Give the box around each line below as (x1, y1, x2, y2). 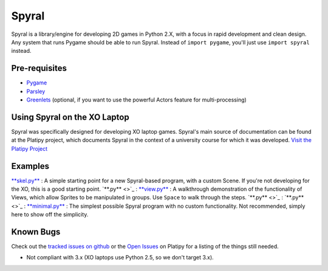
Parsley (26, 87, 46, 95)
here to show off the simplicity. (11, 211, 89, 218)
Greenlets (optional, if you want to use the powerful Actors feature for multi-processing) (26, 96, 247, 103)
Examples (11, 161, 50, 171)
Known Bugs (11, 227, 61, 237)
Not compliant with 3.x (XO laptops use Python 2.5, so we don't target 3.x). (26, 254, 214, 261)
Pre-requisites (11, 63, 67, 74)
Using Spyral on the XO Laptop (11, 112, 130, 122)
